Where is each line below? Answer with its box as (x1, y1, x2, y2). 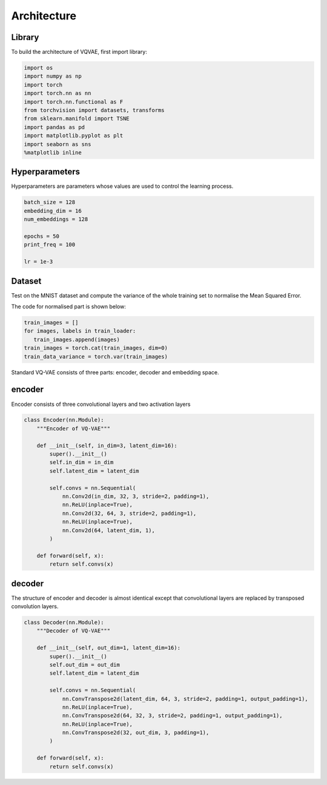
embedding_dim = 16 (24, 207, 82, 214)
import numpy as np (24, 73, 82, 80)
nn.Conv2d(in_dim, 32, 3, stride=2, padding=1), (62, 493, 210, 500)
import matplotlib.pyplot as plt (24, 132, 124, 139)
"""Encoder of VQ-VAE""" (36, 425, 111, 432)
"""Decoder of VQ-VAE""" (36, 628, 111, 634)
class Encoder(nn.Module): (24, 417, 104, 423)
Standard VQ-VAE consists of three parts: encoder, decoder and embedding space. (11, 368, 219, 376)
